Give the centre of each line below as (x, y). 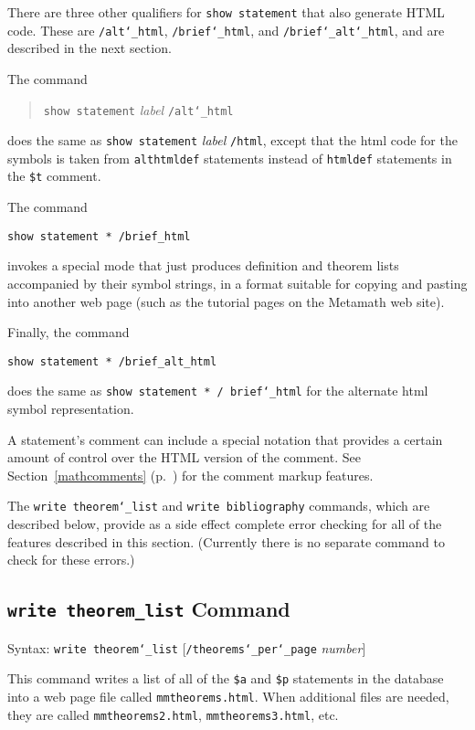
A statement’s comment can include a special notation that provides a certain (225, 439)
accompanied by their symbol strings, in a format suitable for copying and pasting (237, 283)
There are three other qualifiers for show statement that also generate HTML (226, 12)
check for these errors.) (71, 560)
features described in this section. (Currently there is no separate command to (227, 541)
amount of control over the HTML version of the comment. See (184, 457)
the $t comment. (54, 176)
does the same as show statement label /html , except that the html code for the (232, 140)
